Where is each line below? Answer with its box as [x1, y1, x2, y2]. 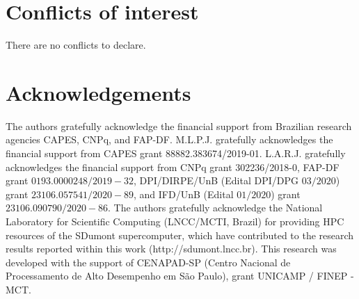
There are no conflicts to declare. [6, 38, 146, 52]
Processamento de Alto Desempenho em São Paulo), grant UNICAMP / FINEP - [6, 268, 354, 283]
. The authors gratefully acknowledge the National [108, 200, 323, 215]
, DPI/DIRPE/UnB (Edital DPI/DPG [134, 173, 299, 188]
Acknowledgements [6, 78, 191, 106]
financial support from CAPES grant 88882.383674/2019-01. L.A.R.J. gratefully [6, 146, 346, 161]
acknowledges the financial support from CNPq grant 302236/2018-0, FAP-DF [6, 159, 340, 174]
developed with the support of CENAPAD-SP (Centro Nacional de [6, 254, 291, 269]
